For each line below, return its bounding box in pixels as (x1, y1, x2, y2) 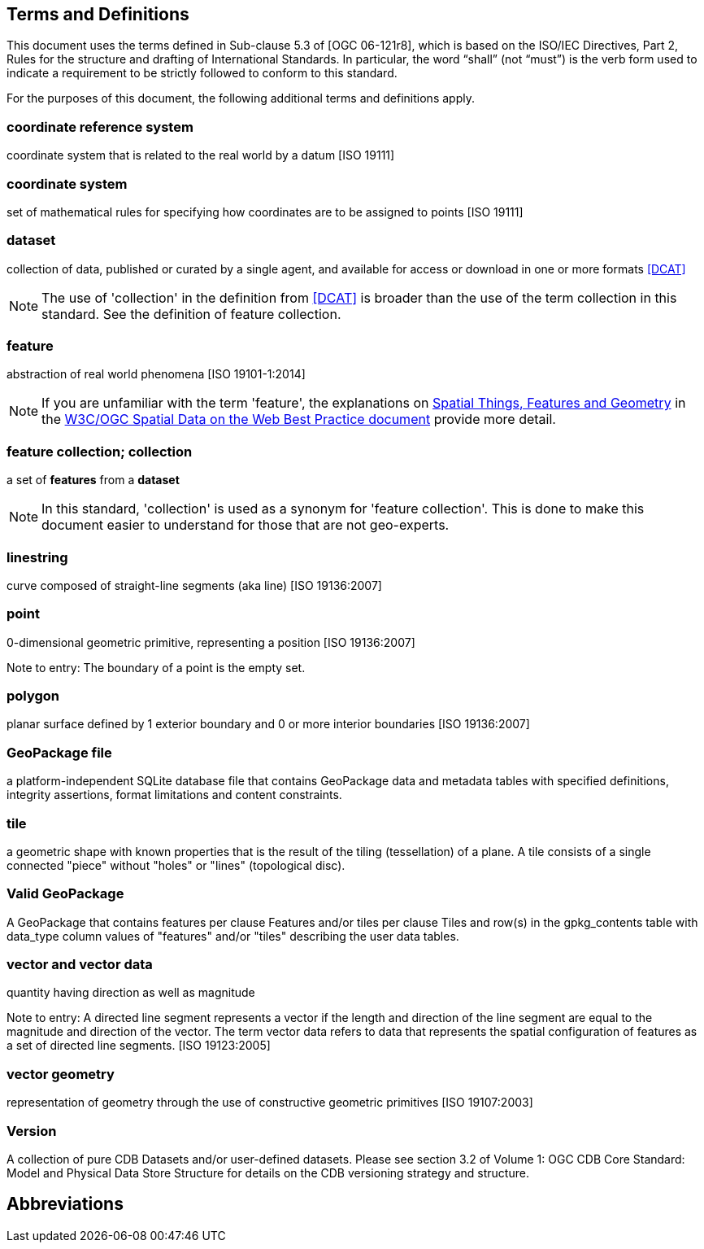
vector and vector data (7, 956, 153, 973)
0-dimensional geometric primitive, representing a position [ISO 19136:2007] (7, 635, 415, 649)
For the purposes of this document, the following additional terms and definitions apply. (7, 91, 475, 106)
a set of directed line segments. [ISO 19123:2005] (7, 1038, 271, 1053)
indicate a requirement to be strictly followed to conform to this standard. (7, 66, 398, 81)
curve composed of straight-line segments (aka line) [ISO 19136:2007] (7, 578, 382, 592)
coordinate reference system (7, 118, 193, 135)
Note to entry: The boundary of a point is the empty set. (7, 660, 306, 675)
